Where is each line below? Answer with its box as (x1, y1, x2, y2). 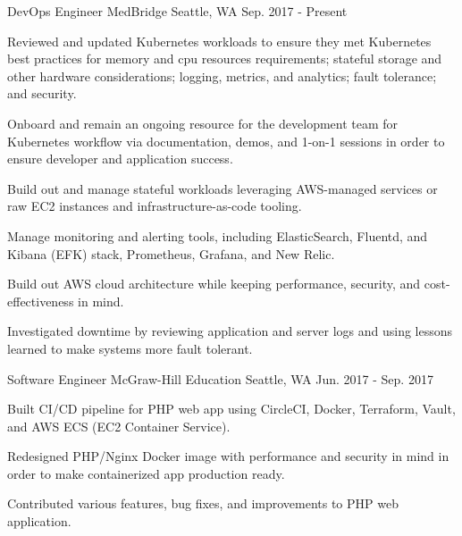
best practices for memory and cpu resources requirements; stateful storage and (7, 49, 442, 68)
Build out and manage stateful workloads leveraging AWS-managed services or (7, 179, 438, 197)
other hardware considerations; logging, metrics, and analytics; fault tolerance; (7, 66, 437, 85)
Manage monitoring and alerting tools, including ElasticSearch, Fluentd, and (7, 226, 428, 245)
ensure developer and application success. (7, 149, 233, 168)
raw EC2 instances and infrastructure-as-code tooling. (7, 197, 302, 215)
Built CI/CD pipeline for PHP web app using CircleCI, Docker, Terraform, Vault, (7, 399, 456, 418)
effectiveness (7, 291, 74, 310)
